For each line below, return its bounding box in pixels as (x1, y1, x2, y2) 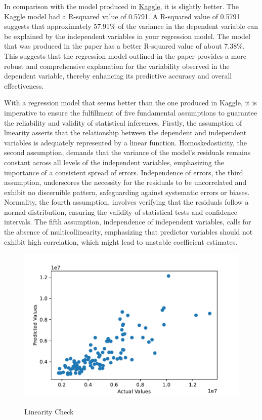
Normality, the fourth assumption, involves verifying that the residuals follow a (4, 197, 249, 207)
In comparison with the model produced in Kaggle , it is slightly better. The (4, 1, 239, 11)
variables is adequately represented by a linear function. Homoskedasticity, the (4, 137, 247, 147)
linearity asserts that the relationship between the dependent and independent (4, 127, 247, 138)
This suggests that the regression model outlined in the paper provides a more (4, 50, 247, 61)
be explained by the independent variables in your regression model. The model (4, 30, 250, 41)
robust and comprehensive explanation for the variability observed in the (4, 60, 230, 71)
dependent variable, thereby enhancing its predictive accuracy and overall (4, 70, 232, 81)
